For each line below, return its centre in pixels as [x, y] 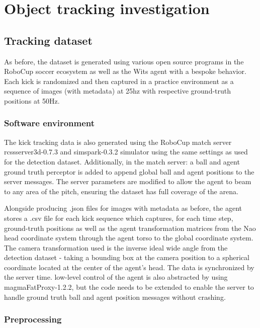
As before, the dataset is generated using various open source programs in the [124, 61]
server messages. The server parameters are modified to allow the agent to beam [128, 181]
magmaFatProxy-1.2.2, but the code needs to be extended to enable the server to [129, 287]
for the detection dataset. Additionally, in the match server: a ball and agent [122, 161]
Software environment [50, 123]
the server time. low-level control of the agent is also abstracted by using [116, 277]
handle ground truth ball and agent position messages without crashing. [115, 297]
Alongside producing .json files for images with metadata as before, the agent [123, 208]
